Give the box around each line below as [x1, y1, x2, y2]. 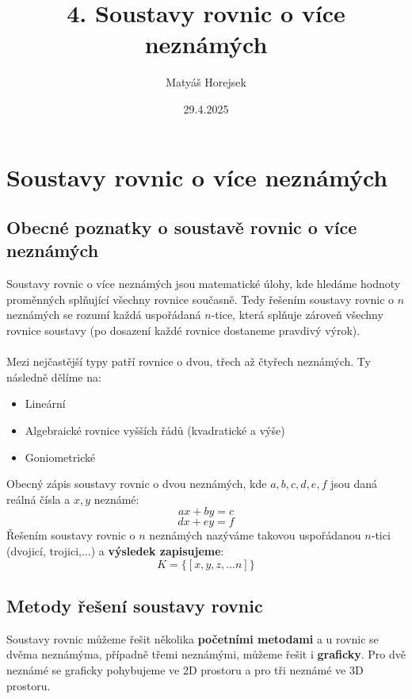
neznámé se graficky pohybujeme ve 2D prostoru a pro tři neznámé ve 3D [6, 661, 364, 678]
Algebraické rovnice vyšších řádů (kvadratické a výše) [25, 422, 285, 439]
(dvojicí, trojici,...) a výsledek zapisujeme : [6, 543, 224, 559]
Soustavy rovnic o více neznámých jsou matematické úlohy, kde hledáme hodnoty [6, 275, 401, 292]
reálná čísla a [6, 490, 71, 507]
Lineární [25, 395, 66, 412]
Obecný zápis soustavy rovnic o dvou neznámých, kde [6, 475, 267, 492]
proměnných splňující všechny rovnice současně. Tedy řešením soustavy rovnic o [6, 290, 395, 307]
